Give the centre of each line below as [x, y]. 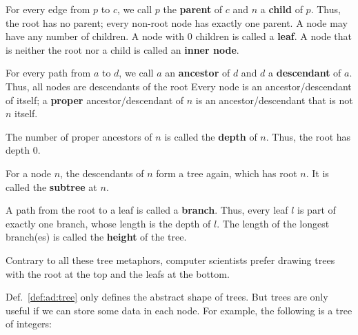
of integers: [29, 324]
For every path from [48, 73]
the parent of [193, 9]
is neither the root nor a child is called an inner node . [122, 49]
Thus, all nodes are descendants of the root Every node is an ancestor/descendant [179, 86]
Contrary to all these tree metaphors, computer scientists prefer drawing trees [170, 260]
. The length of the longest [273, 223]
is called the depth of [211, 136]
